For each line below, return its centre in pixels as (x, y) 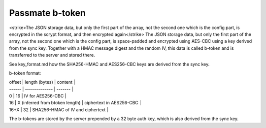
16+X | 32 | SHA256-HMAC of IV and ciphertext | (59, 110)
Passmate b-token (48, 13)
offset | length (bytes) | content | (42, 82)
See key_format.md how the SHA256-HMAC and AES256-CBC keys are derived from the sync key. (109, 64)
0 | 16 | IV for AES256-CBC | (38, 96)
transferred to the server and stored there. (52, 55)
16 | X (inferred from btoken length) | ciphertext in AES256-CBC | (75, 103)
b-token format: (25, 73)
